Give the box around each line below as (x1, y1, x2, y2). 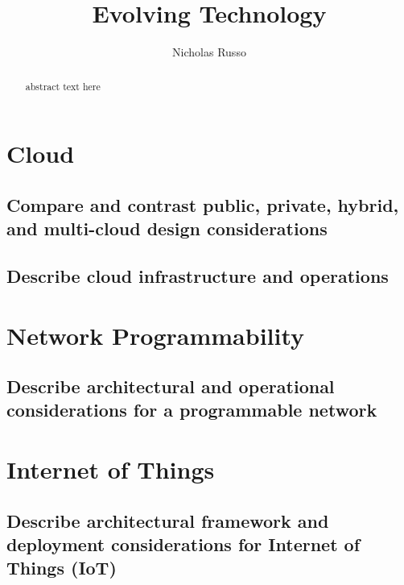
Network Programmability (6, 318, 305, 351)
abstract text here (25, 79, 101, 93)
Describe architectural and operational (6, 374, 335, 399)
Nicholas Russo (172, 44, 246, 60)
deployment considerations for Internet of (6, 532, 361, 557)
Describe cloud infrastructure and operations (6, 263, 389, 288)
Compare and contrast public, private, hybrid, (6, 192, 399, 217)
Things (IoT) (6, 555, 117, 580)
